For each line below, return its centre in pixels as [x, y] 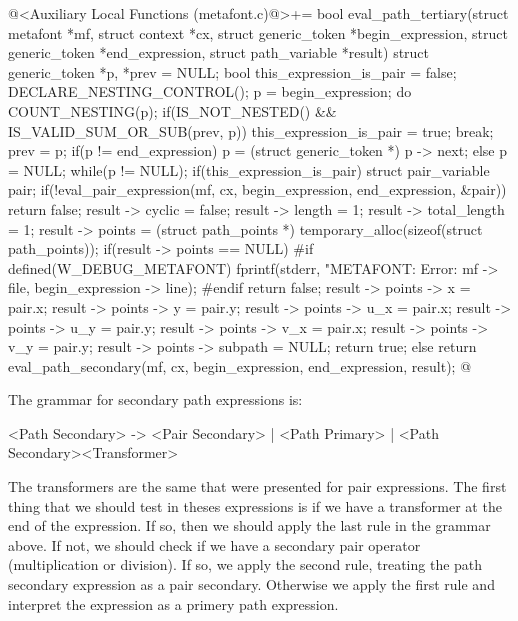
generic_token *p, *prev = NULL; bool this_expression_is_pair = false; [232, 71]
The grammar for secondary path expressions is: [155, 399]
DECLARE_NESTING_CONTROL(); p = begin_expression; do [210, 91]
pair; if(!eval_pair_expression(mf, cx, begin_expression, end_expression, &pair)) [257, 189]
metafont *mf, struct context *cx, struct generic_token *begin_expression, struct [258, 32]
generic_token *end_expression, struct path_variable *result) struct [219, 52]
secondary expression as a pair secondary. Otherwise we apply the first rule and [251, 584]
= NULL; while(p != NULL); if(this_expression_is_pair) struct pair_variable [249, 169]
